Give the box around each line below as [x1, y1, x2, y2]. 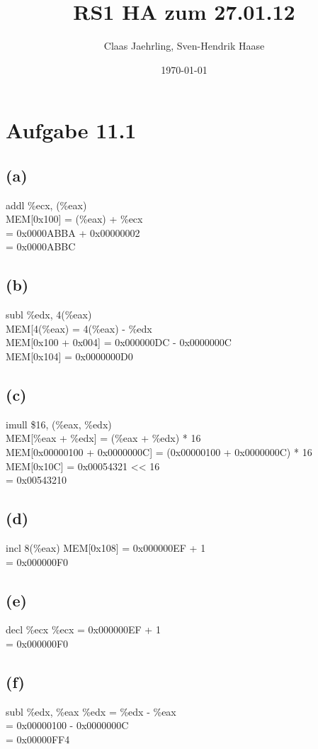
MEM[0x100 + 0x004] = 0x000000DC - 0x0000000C [6, 335, 232, 350]
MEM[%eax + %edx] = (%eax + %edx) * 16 [6, 431, 201, 445]
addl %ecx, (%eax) [6, 197, 87, 212]
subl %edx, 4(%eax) [6, 307, 92, 322]
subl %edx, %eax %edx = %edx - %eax [6, 704, 176, 719]
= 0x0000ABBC [6, 239, 76, 254]
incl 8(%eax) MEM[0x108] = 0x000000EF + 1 [6, 540, 206, 555]
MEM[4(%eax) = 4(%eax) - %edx [6, 321, 152, 335]
